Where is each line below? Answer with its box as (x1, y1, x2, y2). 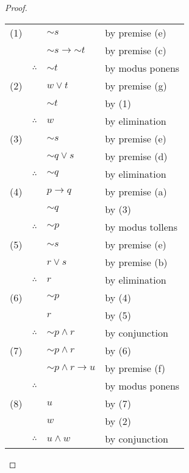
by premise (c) (105, 43, 166, 57)
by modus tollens (105, 219, 178, 234)
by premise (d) (105, 149, 168, 163)
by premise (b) (105, 254, 168, 269)
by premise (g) (105, 78, 167, 93)
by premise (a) (105, 184, 167, 198)
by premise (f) (105, 360, 165, 375)
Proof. (5, 1, 27, 13)
